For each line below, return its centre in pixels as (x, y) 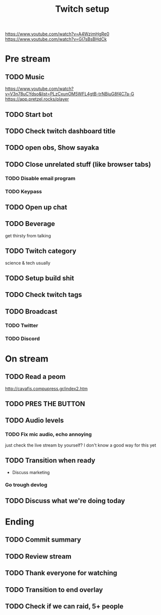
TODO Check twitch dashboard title (60, 131)
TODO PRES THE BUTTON (45, 404)
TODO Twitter (22, 325)
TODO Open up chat (36, 207)
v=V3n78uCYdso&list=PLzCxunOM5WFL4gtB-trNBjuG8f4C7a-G (70, 94)
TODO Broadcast (31, 311)
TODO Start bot (29, 114)
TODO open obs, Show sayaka (52, 148)
